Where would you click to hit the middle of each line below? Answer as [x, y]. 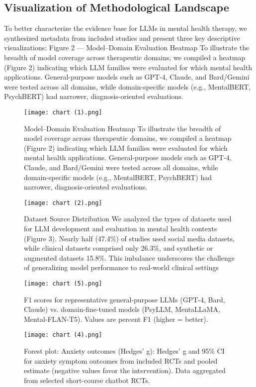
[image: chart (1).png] [63, 112]
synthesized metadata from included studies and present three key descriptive [122, 38]
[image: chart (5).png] [63, 283]
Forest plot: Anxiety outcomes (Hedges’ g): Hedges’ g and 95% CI [124, 351]
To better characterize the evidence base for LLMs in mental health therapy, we [126, 28]
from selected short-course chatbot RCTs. [87, 380]
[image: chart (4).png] [63, 335]
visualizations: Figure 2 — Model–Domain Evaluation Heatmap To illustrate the [127, 48]
